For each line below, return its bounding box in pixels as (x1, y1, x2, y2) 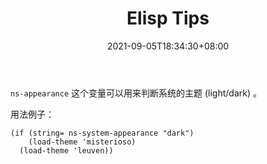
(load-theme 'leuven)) (19, 145, 114, 156)
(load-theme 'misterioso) (28, 137, 137, 147)
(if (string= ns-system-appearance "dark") (10, 128, 195, 138)
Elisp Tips (126, 7, 210, 30)
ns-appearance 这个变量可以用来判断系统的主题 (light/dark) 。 (10, 87, 262, 99)
